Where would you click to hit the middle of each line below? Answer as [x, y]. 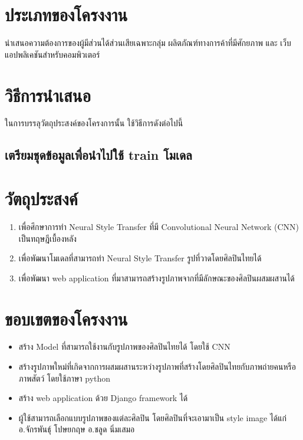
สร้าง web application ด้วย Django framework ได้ [103, 398]
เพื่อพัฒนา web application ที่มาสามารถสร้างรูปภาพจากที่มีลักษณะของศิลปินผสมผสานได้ [157, 278]
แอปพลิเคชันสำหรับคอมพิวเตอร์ [52, 54]
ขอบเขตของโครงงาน [66, 318]
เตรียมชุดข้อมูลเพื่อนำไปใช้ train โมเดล [98, 155]
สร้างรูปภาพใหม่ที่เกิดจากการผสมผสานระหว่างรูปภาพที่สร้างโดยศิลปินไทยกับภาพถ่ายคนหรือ [157, 367]
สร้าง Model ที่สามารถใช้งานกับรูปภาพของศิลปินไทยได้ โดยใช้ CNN [124, 347]
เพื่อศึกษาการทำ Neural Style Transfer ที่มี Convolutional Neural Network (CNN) [159, 226]
